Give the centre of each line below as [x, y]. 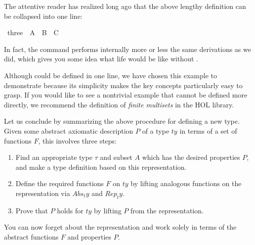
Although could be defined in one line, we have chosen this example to [111, 75]
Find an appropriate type [54, 157]
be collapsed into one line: [43, 16]
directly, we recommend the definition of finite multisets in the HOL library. [119, 104]
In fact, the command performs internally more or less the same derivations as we [127, 49]
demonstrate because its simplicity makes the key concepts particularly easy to [123, 85]
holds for [70, 210]
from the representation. [167, 210]
